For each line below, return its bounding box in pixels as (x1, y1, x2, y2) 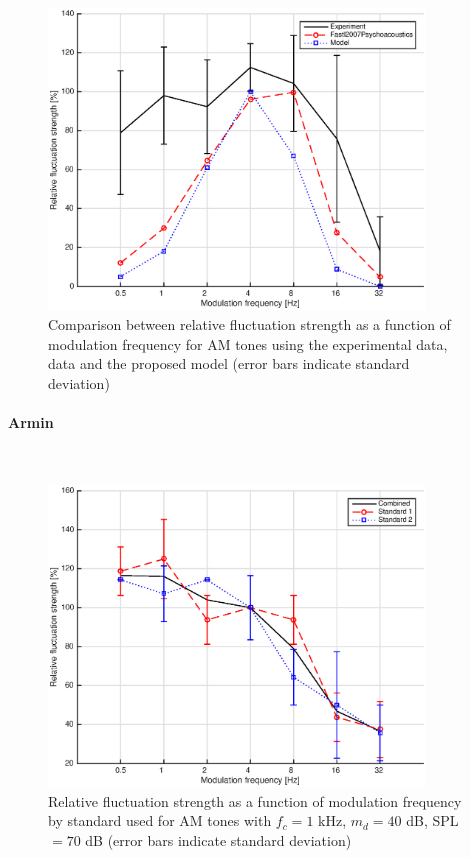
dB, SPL (406, 810, 459, 831)
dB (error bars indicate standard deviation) (85, 829, 352, 850)
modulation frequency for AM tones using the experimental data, (48, 333, 448, 354)
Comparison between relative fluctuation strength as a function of (48, 313, 451, 334)
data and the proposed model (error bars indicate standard (48, 353, 410, 374)
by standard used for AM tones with (48, 810, 272, 831)
